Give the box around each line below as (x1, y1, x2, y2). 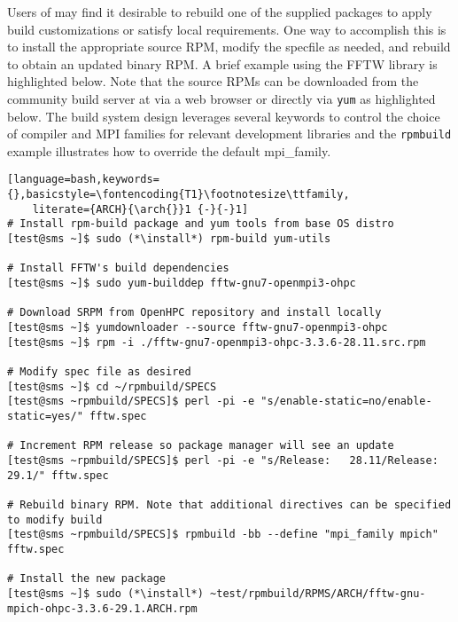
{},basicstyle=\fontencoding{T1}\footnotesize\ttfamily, (7, 188, 350, 201)
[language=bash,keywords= (7, 173, 159, 186)
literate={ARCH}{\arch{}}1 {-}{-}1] (32, 202, 249, 216)
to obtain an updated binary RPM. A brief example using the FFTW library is (7, 54, 438, 73)
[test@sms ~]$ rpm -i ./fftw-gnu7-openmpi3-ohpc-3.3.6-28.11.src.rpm (7, 335, 426, 349)
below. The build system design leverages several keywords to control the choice (7, 106, 440, 125)
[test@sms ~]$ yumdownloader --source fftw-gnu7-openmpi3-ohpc (7, 321, 388, 335)
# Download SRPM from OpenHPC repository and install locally (7, 306, 382, 319)
